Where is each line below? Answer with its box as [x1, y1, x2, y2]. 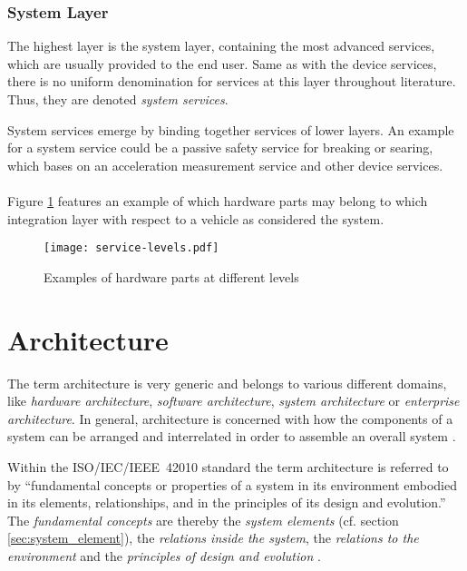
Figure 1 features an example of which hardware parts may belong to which [7, 191, 428, 210]
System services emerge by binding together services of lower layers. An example [7, 120, 454, 139]
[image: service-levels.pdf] [44, 241, 219, 255]
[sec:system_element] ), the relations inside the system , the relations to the [7, 528, 419, 547]
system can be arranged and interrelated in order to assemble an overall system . [7, 427, 456, 446]
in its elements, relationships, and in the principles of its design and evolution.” [7, 493, 446, 512]
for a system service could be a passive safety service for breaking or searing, [7, 138, 433, 157]
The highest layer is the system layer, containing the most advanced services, [7, 36, 435, 55]
